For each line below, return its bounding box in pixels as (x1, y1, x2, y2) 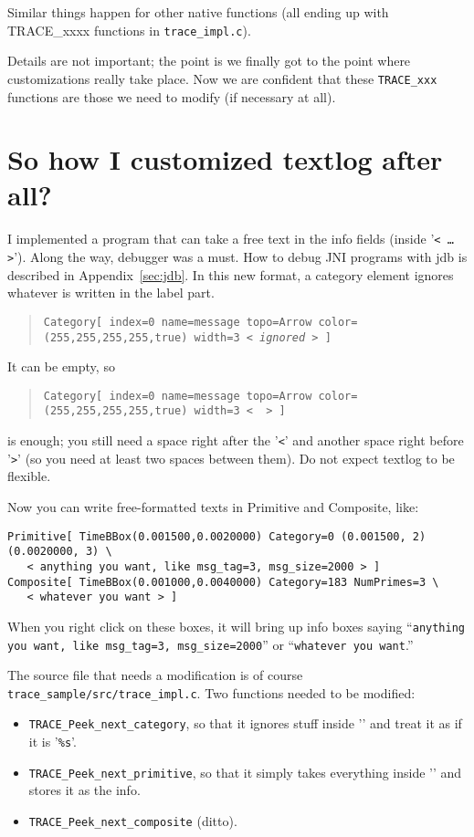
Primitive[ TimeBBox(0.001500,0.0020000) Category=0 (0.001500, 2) (7, 529, 427, 543)
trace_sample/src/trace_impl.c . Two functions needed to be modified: (7, 683, 416, 702)
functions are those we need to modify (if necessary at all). (7, 87, 336, 106)
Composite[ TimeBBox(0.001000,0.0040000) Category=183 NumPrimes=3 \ (7, 575, 439, 589)
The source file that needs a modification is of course (7, 665, 303, 685)
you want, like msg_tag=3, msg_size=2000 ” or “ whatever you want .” (7, 634, 414, 654)
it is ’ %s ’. (28, 732, 77, 751)
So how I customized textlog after (7, 141, 443, 178)
